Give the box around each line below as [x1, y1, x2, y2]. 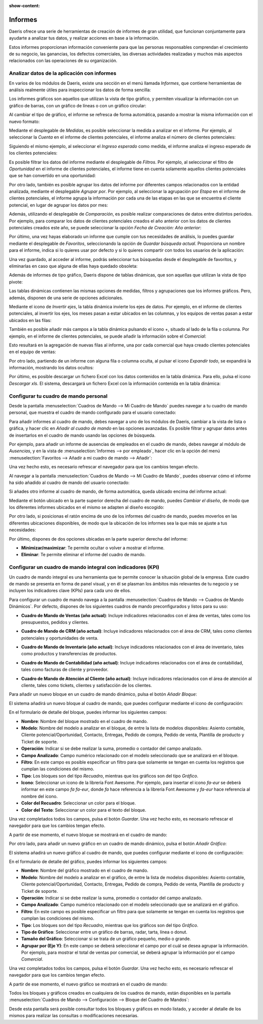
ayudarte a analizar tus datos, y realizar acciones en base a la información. [9, 35, 159, 41]
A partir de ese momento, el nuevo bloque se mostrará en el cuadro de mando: [9, 832, 168, 838]
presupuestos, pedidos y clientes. [21, 619, 90, 625]
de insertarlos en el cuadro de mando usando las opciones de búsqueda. [9, 432, 156, 438]
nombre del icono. [21, 793, 58, 799]
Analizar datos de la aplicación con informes [9, 70, 116, 77]
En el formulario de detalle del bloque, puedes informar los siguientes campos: [9, 709, 167, 715]
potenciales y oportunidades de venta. [21, 635, 98, 641]
